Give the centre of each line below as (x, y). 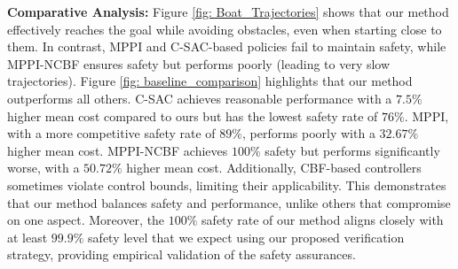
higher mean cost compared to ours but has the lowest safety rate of (193, 115)
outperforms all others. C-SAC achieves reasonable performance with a (200, 98)
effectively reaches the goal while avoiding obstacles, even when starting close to (225, 29)
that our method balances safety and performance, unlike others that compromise (229, 202)
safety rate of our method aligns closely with (323, 220)
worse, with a (43, 168)
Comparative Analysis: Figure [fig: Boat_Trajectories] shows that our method (228, 12)
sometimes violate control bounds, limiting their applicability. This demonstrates (227, 184)
